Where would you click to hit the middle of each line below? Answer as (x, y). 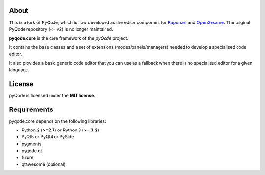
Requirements (31, 109)
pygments (31, 144)
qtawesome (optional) (43, 164)
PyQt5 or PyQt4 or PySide (48, 137)
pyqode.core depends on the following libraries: (57, 121)
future (27, 157)
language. (19, 70)
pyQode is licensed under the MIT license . (52, 95)
